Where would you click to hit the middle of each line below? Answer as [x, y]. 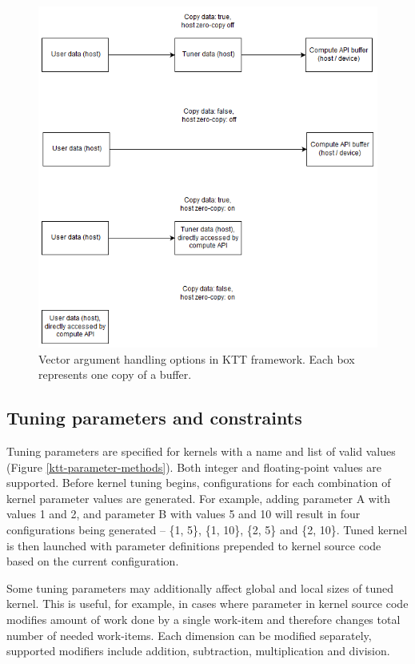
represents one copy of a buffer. [115, 374]
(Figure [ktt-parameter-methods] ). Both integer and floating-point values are [194, 467]
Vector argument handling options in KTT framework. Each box [197, 358]
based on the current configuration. [93, 561]
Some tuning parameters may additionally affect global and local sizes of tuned [200, 588]
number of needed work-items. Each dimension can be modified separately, [189, 635]
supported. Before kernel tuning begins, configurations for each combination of [199, 483]
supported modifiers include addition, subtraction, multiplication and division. [198, 651]
